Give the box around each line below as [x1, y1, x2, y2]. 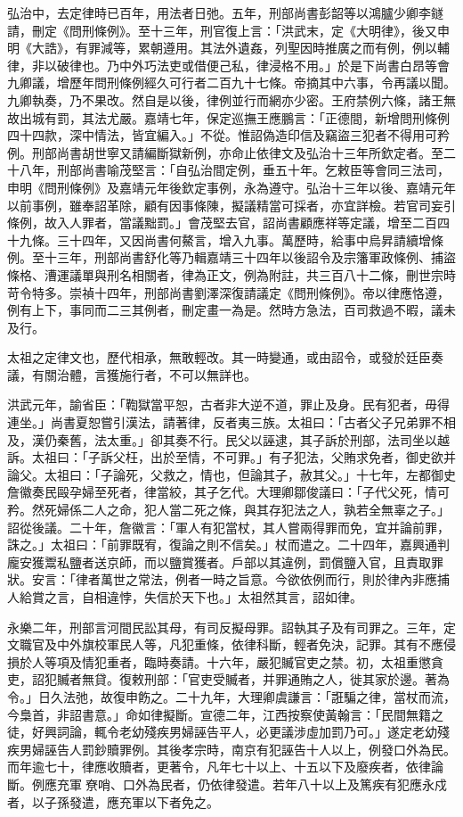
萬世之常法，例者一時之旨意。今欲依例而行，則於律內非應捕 [100, 570, 450, 589]
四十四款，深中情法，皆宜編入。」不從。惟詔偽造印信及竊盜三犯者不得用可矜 [7, 126, 450, 144]
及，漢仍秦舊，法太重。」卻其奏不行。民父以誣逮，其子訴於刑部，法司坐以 [7, 430, 437, 449]
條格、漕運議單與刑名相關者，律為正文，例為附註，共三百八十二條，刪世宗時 [7, 265, 456, 284]
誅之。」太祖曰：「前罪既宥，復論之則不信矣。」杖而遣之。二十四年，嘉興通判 [7, 535, 450, 554]
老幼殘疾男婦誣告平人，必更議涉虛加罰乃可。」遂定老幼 [118, 722, 437, 741]
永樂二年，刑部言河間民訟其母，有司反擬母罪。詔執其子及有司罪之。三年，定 [7, 617, 456, 636]
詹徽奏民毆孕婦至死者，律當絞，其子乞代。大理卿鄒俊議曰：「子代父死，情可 [7, 483, 450, 501]
